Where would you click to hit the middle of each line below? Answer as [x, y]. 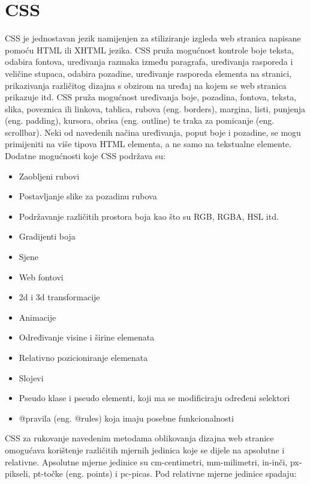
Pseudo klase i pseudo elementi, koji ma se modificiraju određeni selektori [154, 398]
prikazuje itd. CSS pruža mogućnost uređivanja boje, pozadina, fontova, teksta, [151, 97]
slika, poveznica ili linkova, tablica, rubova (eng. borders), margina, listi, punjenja [155, 108]
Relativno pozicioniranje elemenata [83, 357]
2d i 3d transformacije [59, 297]
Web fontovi [41, 277]
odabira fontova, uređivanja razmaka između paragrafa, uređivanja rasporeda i [149, 62]
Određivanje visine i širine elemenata [87, 337]
